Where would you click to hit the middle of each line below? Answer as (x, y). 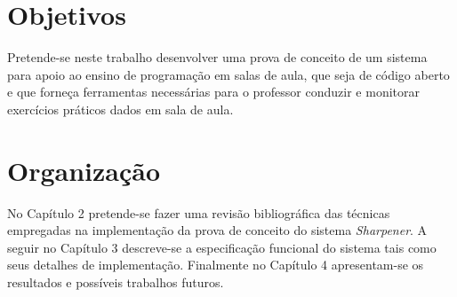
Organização (84, 170)
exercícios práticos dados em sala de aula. (120, 109)
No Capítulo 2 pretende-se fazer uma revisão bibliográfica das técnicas (199, 212)
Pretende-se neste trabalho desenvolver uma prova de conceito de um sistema (217, 57)
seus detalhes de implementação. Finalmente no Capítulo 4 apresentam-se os (216, 265)
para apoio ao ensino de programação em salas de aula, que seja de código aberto (228, 74)
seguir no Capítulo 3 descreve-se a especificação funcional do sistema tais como (222, 247)
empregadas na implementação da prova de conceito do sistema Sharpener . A (217, 230)
